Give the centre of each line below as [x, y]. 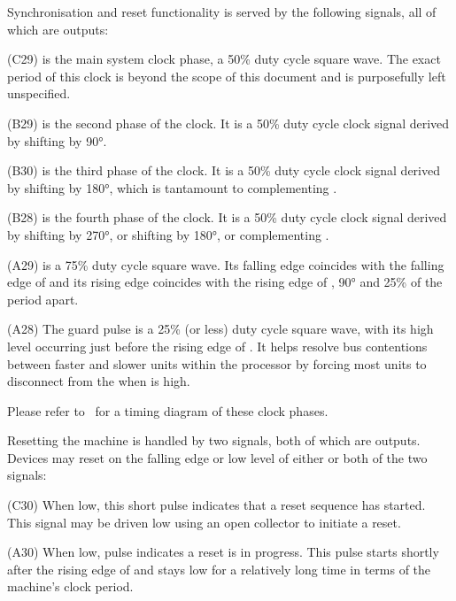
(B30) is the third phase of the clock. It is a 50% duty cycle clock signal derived [224, 170]
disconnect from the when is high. [99, 381]
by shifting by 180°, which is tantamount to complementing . [172, 187]
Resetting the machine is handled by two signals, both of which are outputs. [214, 440]
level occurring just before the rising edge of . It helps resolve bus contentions [217, 346]
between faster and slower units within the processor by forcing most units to [217, 363]
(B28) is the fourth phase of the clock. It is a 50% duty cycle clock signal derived [227, 217]
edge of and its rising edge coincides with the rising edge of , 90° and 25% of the [225, 282]
